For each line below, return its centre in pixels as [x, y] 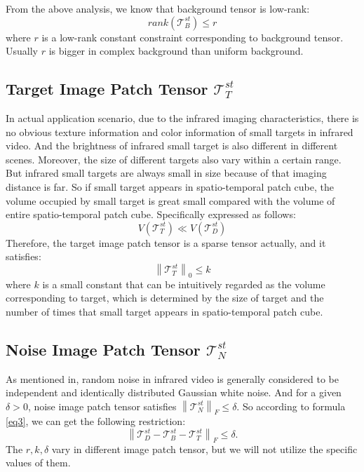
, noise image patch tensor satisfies [102, 406]
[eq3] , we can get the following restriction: [96, 421]
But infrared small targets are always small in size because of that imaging [166, 173]
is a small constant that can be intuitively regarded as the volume [184, 284]
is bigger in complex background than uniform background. [176, 51]
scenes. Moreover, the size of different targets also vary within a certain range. [174, 159]
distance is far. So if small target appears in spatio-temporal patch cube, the [170, 186]
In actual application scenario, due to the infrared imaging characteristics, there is [182, 117]
